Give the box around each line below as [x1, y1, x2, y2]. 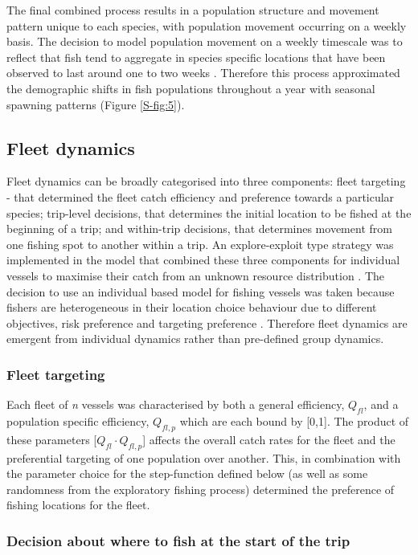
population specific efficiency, [6, 412, 150, 429]
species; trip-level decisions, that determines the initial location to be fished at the [6, 204, 412, 221]
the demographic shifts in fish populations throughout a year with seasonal [6, 80, 375, 96]
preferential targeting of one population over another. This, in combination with [6, 449, 401, 466]
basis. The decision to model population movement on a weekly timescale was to [6, 33, 403, 50]
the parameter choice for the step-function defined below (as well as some [6, 465, 368, 482]
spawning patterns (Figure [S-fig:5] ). [6, 96, 185, 112]
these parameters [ [6, 431, 97, 447]
